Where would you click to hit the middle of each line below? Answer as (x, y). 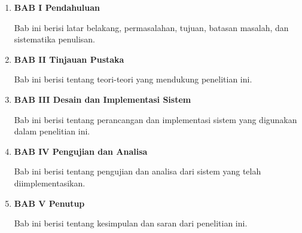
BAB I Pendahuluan (57, 7)
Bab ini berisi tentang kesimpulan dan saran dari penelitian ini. (131, 223)
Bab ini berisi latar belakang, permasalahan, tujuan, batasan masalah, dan (151, 27)
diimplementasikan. (50, 183)
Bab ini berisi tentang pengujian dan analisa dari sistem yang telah (138, 171)
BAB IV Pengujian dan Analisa (81, 151)
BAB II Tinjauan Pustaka (69, 59)
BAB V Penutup (49, 203)
